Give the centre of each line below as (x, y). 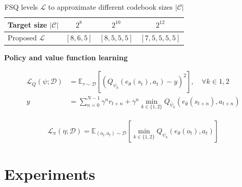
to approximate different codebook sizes (110, 7)
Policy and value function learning (66, 57)
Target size (27, 24)
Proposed (22, 38)
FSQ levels (21, 7)
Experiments (50, 174)
